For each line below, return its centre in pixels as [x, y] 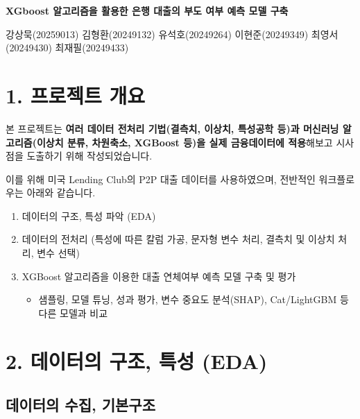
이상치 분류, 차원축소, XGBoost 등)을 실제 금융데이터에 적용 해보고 [185, 142]
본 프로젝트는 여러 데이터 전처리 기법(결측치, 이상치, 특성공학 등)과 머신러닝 [172, 128]
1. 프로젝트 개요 [76, 95]
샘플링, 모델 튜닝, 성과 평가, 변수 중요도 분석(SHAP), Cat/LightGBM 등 [194, 299]
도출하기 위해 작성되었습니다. [89, 156]
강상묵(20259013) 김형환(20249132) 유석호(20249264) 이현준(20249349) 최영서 [172, 34]
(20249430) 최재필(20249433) [67, 48]
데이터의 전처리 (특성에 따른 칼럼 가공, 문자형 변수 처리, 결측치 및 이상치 [178, 239]
